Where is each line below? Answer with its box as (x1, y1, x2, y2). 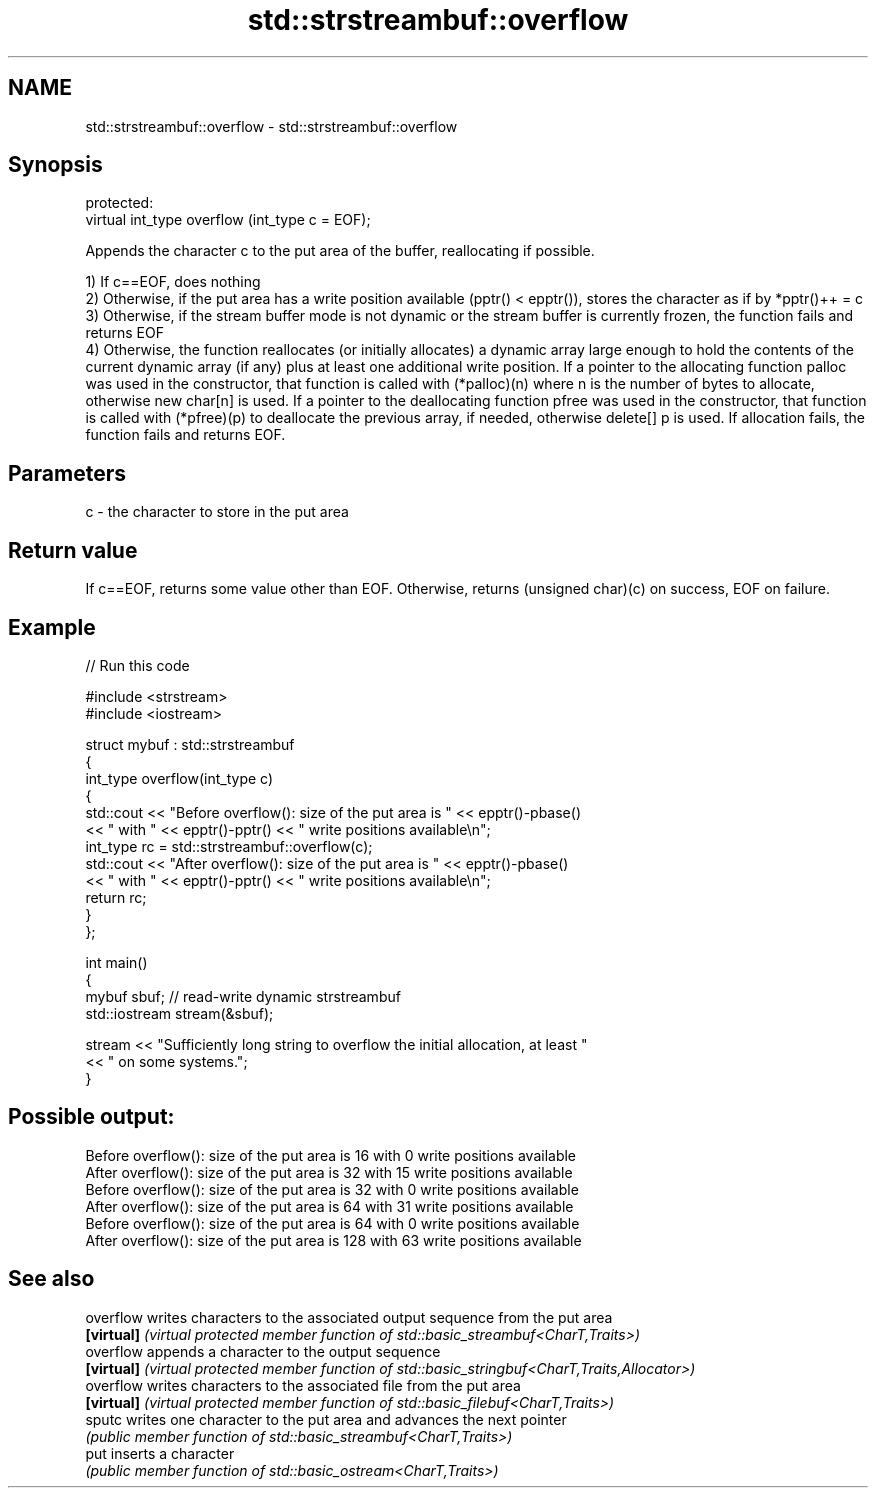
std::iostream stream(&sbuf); (85, 1004, 274, 1022)
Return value (8, 537, 138, 563)
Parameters (8, 460, 126, 486)
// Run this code (85, 656, 190, 674)
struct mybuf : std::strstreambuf (85, 735, 295, 753)
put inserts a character (85, 1444, 235, 1462)
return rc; (85, 888, 147, 906)
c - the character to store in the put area (85, 503, 349, 521)
